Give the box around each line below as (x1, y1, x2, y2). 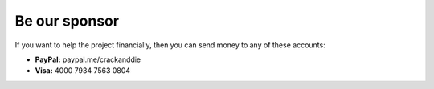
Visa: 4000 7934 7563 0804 (35, 66, 131, 75)
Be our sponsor (14, 12, 120, 30)
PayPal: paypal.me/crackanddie (35, 55, 141, 64)
